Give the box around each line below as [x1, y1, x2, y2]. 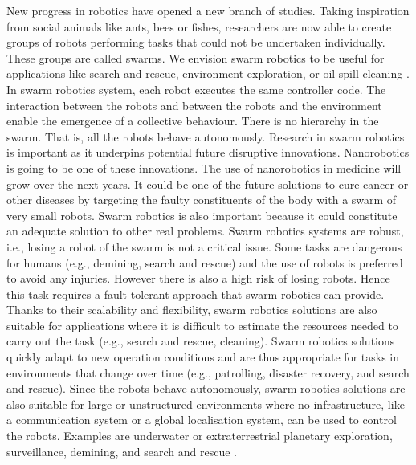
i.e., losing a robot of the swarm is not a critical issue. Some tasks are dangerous [6, 238, 402, 255]
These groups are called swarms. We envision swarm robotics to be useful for [6, 49, 385, 66]
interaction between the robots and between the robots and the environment [6, 96, 382, 113]
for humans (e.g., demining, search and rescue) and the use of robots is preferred [6, 254, 403, 271]
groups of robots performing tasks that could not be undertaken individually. [6, 34, 385, 51]
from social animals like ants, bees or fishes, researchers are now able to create [6, 18, 392, 35]
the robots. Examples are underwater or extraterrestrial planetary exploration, [6, 427, 393, 444]
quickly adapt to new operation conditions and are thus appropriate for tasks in [6, 349, 400, 365]
